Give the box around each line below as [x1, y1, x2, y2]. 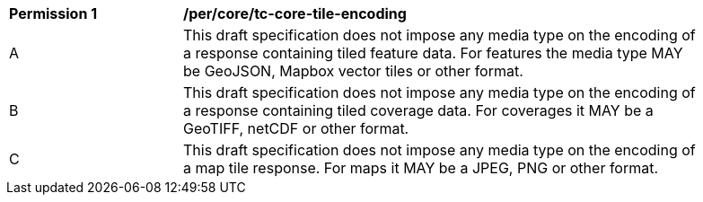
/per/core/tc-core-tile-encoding [183, 4, 407, 22]
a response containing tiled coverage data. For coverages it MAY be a [183, 101, 654, 119]
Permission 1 [9, 4, 98, 22]
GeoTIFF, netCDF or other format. [183, 119, 409, 137]
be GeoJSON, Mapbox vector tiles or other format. [183, 62, 523, 80]
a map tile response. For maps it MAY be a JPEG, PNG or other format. [183, 159, 659, 177]
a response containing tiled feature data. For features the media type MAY [183, 44, 683, 62]
